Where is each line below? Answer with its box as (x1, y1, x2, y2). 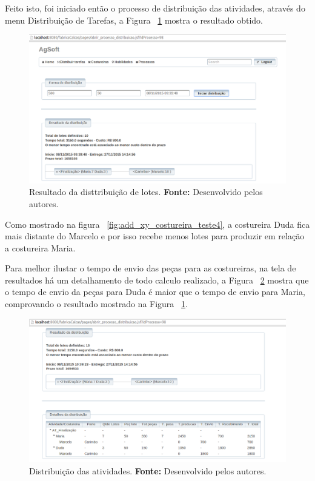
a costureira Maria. (5, 241, 76, 254)
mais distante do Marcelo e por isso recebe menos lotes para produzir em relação (5, 230, 305, 242)
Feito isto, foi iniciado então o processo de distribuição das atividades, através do (5, 2, 305, 14)
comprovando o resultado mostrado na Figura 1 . (5, 297, 188, 310)
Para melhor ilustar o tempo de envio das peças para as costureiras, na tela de (5, 262, 296, 274)
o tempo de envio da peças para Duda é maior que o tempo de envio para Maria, (5, 285, 305, 298)
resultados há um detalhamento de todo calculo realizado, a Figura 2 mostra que (5, 273, 309, 286)
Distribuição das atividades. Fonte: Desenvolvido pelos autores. (29, 464, 267, 477)
